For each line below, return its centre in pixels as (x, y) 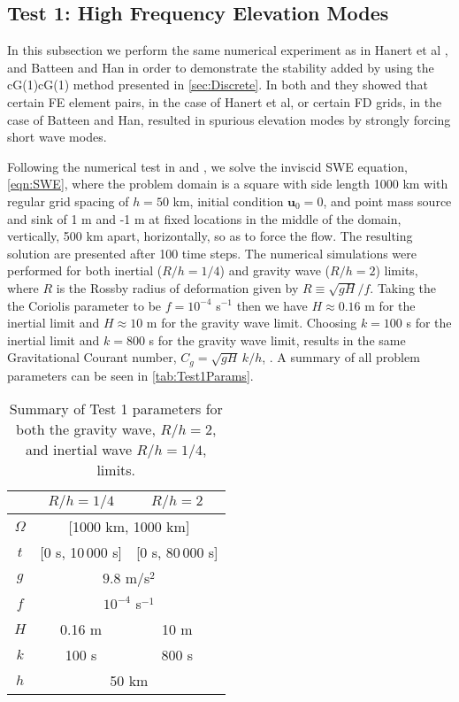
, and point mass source (387, 201)
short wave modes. (57, 137)
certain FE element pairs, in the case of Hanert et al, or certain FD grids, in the (225, 101)
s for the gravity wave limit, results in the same (277, 339)
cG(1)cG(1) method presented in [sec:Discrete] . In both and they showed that (218, 85)
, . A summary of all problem (341, 357)
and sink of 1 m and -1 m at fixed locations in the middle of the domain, (204, 218)
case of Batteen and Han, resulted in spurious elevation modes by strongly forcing (229, 119)
